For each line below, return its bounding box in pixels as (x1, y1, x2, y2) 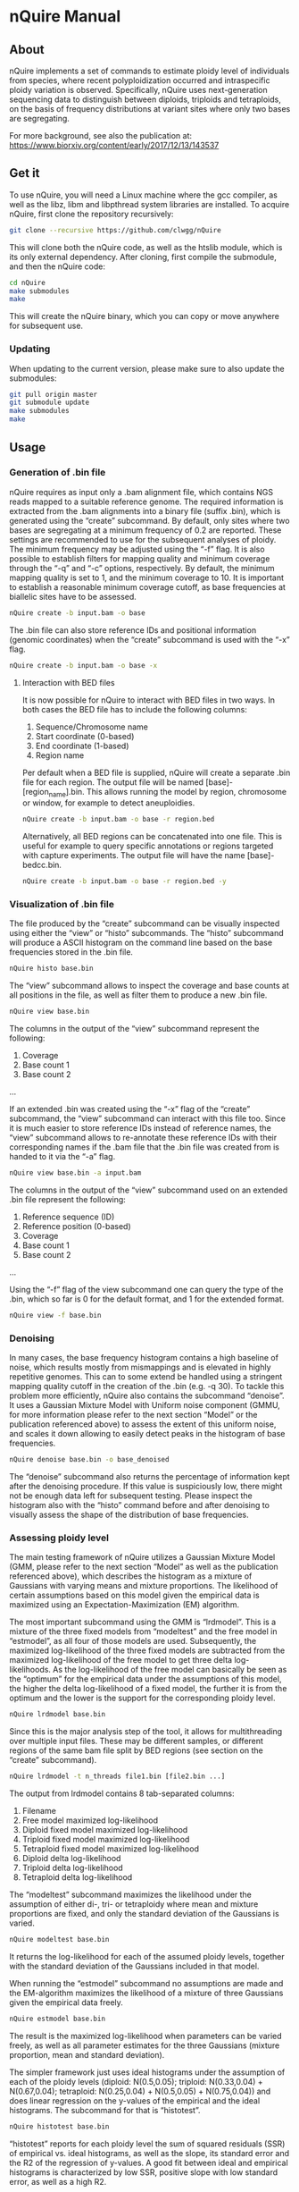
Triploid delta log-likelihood (21, 1862, 123, 1874)
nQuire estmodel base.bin (9, 2014, 105, 2023)
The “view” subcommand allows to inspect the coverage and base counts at (9, 981, 290, 991)
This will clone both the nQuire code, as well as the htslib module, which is (9, 241, 283, 252)
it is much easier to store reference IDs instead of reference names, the (9, 1123, 272, 1134)
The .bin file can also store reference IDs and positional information (9, 624, 257, 636)
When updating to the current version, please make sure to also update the (9, 363, 286, 374)
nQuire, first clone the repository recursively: (9, 208, 174, 219)
